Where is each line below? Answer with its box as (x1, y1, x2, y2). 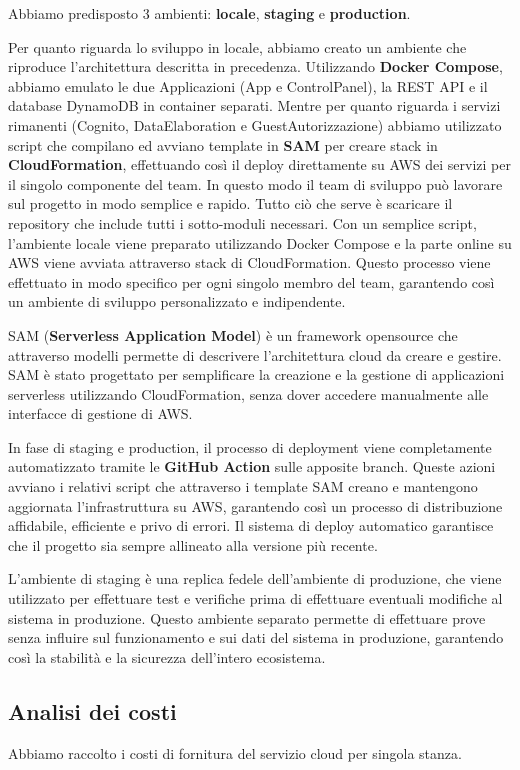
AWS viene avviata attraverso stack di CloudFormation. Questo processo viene (8, 252, 491, 273)
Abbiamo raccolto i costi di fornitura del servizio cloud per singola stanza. (8, 742, 462, 763)
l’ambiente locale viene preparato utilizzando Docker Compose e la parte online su (8, 232, 512, 253)
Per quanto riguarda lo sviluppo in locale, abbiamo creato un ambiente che (8, 36, 467, 57)
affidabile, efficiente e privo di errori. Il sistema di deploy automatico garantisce (8, 515, 494, 536)
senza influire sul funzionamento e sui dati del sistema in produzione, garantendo (8, 627, 504, 648)
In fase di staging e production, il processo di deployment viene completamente (8, 436, 492, 457)
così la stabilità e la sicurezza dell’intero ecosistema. (8, 646, 326, 667)
